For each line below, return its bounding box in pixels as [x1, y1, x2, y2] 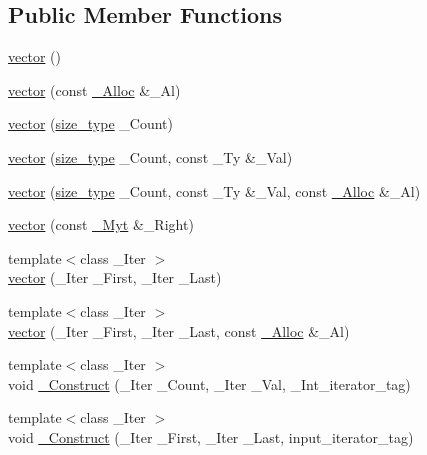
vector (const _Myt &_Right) [8, 214, 194, 235]
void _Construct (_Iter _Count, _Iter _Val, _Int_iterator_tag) [8, 373, 411, 394]
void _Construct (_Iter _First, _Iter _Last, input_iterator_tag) [8, 426, 414, 447]
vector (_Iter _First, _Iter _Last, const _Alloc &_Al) [8, 320, 350, 341]
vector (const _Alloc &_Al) [8, 79, 181, 100]
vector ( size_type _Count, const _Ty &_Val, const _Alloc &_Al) [8, 180, 421, 201]
